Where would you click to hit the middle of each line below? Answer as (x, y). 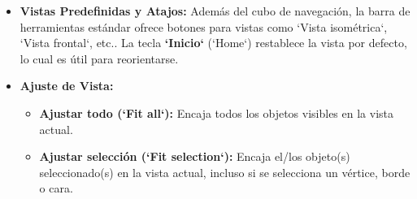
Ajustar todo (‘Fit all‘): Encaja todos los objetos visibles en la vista (217, 112)
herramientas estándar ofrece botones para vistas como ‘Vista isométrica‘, (204, 26)
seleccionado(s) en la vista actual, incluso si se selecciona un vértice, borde (225, 172)
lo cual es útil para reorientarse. (99, 58)
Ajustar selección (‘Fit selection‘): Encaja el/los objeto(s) (195, 156)
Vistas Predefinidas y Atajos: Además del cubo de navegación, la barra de (215, 11)
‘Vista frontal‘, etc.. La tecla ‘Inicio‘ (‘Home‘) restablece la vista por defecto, (213, 43)
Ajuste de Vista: (67, 86)
